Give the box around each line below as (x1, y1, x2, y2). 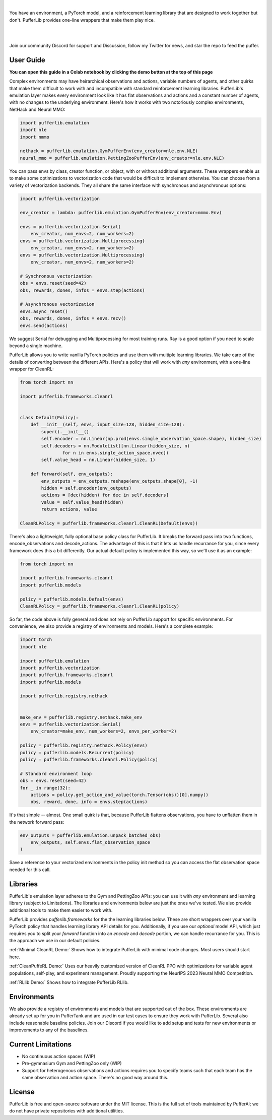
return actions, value (41, 506, 98, 512)
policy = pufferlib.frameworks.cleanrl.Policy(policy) (20, 756, 158, 762)
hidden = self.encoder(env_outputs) (41, 485, 132, 491)
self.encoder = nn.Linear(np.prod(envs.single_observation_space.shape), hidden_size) (41, 436, 262, 442)
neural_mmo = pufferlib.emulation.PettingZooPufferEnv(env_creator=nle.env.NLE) (20, 155, 225, 161)
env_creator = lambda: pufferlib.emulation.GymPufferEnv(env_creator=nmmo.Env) (20, 210, 222, 216)
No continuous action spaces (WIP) (22, 1053, 96, 1060)
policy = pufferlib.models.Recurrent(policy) (20, 750, 134, 755)
